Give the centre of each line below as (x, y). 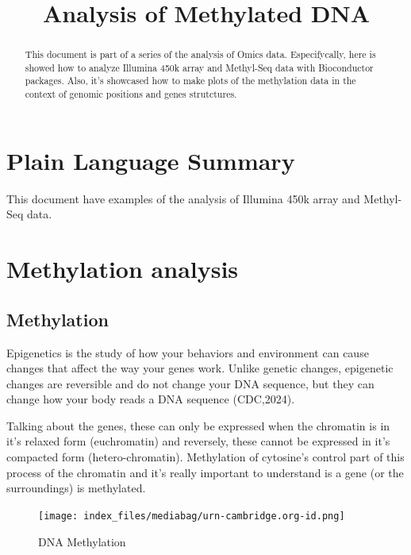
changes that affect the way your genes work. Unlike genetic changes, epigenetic (200, 368)
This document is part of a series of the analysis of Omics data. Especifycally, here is (200, 54)
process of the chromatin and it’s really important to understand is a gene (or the (205, 472)
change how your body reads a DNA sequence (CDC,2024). (151, 399)
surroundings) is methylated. (76, 488)
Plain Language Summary (151, 160)
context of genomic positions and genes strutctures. (131, 94)
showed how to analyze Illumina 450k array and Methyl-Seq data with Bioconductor (199, 67)
